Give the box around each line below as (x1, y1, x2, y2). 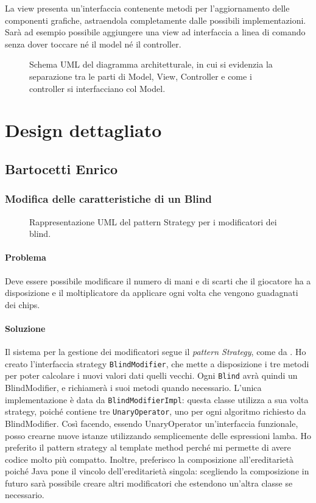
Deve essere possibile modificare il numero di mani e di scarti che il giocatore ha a (5, 274, 311, 287)
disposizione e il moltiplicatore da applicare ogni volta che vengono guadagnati (5, 286, 298, 299)
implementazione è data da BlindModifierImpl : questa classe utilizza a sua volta (5, 393, 309, 406)
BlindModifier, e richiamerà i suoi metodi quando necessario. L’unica (5, 381, 262, 393)
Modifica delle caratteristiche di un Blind (5, 191, 212, 206)
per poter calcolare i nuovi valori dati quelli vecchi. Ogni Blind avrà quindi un (5, 369, 298, 382)
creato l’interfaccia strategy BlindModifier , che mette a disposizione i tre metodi (5, 357, 309, 370)
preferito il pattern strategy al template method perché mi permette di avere (5, 441, 291, 454)
